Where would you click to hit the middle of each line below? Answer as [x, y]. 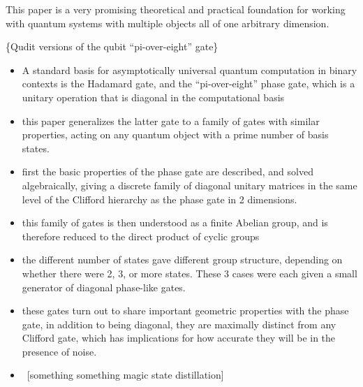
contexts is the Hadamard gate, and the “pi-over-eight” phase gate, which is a [188, 83]
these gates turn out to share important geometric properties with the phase [185, 311]
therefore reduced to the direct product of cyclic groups [141, 236]
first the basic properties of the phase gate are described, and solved [168, 171]
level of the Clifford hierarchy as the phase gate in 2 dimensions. [160, 199]
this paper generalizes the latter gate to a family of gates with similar [171, 121]
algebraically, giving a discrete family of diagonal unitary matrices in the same [190, 185]
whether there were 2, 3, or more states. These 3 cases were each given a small [190, 273]
